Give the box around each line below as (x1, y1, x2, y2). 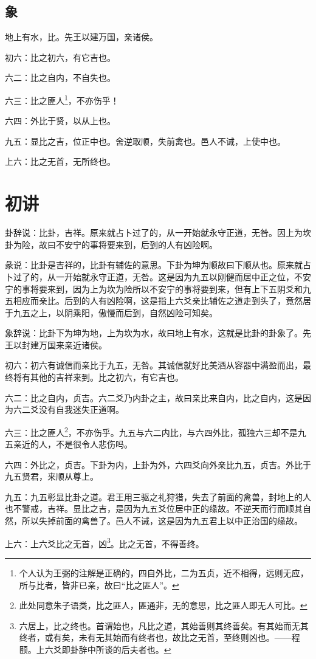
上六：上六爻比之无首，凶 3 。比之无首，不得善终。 (5, 535, 204, 550)
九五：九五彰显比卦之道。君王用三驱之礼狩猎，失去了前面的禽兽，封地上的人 (5, 490, 311, 503)
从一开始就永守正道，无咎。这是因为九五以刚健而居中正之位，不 (47, 270, 303, 283)
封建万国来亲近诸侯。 (21, 338, 107, 351)
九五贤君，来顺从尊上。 (5, 470, 98, 483)
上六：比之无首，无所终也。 (5, 155, 115, 168)
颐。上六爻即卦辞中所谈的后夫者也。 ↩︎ (19, 643, 171, 655)
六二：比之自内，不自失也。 (5, 71, 115, 84)
